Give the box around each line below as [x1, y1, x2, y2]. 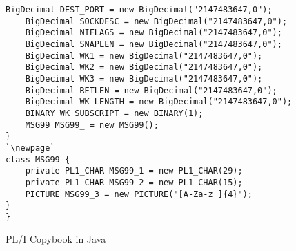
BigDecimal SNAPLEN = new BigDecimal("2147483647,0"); [25, 39, 282, 49]
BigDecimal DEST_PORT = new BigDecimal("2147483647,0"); [6, 5, 273, 15]
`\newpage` [6, 142, 55, 153]
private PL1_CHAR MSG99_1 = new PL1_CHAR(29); [25, 166, 243, 176]
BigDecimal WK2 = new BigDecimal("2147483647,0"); [25, 62, 263, 73]
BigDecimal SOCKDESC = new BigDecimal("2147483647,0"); [25, 16, 288, 26]
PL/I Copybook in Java [6, 232, 106, 246]
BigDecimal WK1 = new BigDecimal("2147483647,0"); [25, 50, 263, 61]
